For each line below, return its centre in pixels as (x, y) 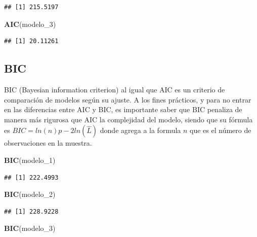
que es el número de (221, 130)
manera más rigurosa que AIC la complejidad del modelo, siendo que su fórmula (128, 119)
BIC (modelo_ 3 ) (30, 228)
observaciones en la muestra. (48, 143)
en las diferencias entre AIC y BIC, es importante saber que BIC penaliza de (123, 109)
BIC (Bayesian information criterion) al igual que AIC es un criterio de (115, 89)
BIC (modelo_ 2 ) (30, 194)
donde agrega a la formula (140, 130)
